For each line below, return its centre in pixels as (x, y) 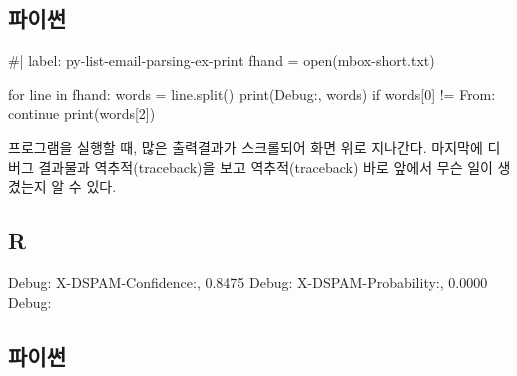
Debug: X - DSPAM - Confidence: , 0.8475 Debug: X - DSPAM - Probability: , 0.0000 (248, 281)
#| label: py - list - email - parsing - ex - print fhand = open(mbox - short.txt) (221, 60)
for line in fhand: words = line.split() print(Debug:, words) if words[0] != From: (252, 93)
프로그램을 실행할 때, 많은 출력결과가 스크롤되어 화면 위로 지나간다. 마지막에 (245, 146)
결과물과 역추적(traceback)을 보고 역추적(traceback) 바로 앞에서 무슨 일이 (265, 166)
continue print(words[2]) (82, 113)
